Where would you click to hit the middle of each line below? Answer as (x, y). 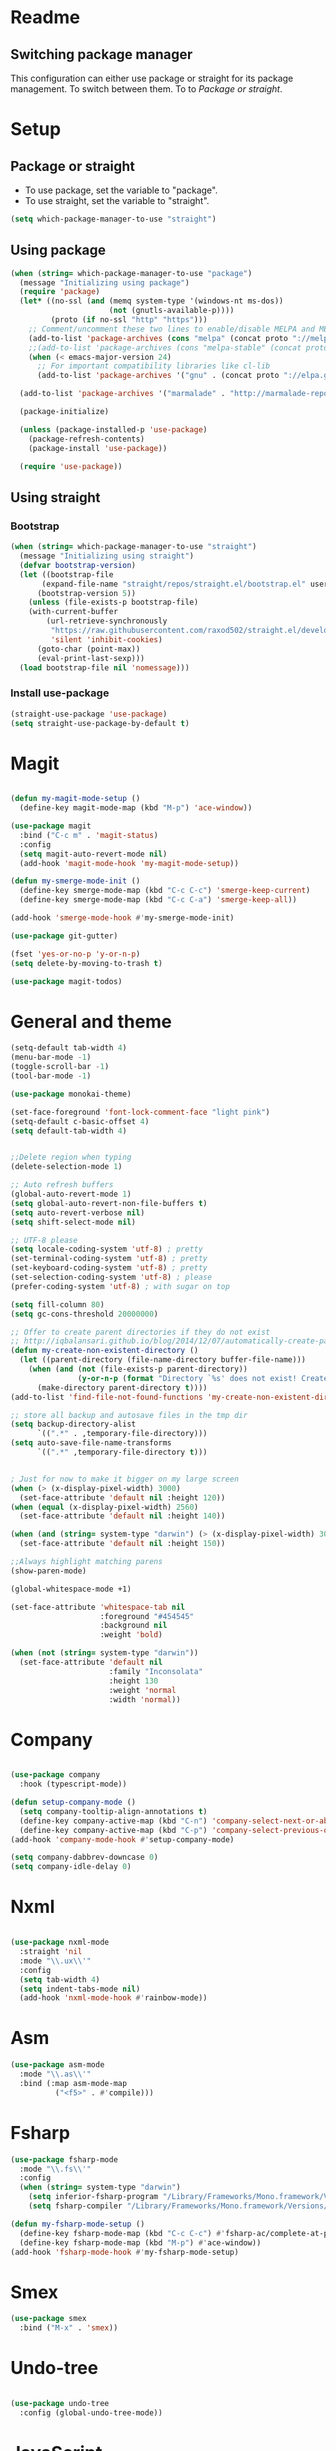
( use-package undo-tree (60, 2404)
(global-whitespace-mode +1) (71, 1589)
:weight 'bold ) (131, 1635)
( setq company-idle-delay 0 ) (71, 1867)
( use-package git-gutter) (64, 936)
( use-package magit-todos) (66, 981)
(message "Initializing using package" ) (104, 282)
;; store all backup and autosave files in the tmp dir (129, 1415)
